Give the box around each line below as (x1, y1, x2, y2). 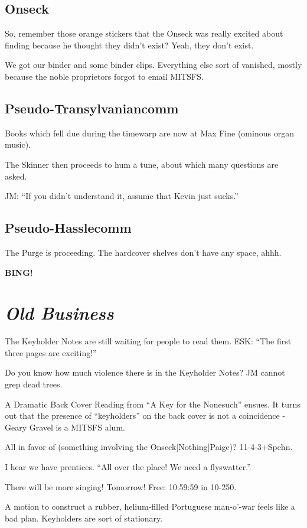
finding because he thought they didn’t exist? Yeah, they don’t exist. (5, 38, 254, 51)
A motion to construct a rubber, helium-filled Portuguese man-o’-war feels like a (5, 500, 295, 513)
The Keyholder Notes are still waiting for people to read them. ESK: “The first (5, 335, 292, 347)
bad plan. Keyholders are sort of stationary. (5, 511, 163, 524)
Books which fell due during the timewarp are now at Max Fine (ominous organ (5, 126, 294, 139)
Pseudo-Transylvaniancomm (5, 99, 179, 117)
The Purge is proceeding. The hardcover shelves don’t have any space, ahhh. (5, 246, 282, 258)
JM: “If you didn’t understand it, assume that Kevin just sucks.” (5, 190, 239, 202)
